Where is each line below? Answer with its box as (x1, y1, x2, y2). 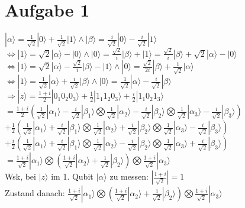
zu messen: (109, 170, 149, 183)
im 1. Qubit (51, 170, 94, 183)
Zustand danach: (5, 187, 65, 199)
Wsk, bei (5, 170, 36, 183)
